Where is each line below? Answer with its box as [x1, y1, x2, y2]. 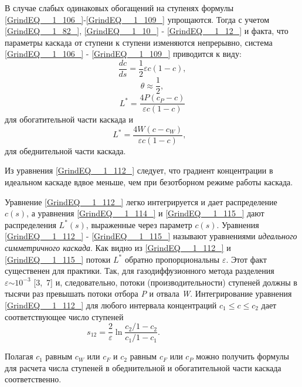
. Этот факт [226, 253, 267, 265]
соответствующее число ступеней [5, 310, 124, 322]
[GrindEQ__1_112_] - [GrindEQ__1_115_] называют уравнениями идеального [5, 230, 297, 242]
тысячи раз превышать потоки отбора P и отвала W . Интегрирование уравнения [5, 287, 292, 300]
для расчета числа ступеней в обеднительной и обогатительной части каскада [5, 361, 281, 374]
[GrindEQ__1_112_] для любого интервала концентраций [5, 298, 217, 311]
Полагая [5, 350, 33, 362]
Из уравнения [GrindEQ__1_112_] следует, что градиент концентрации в [5, 164, 273, 176]
